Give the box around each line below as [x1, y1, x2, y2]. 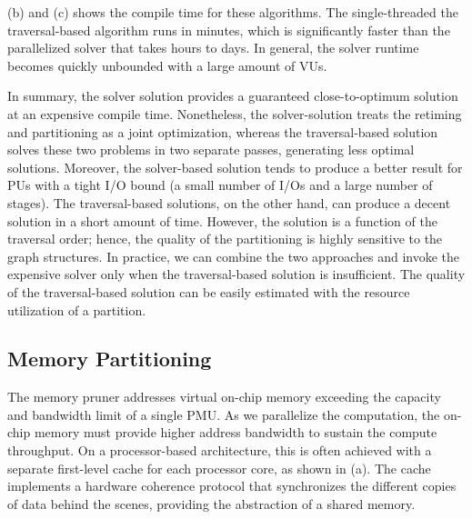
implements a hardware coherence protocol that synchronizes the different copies [7, 476, 457, 495]
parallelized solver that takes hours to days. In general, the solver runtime [7, 38, 419, 57]
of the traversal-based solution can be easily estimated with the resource [7, 282, 410, 301]
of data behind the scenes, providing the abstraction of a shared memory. [7, 494, 416, 513]
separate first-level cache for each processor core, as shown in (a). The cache [7, 458, 431, 477]
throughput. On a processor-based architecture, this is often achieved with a [7, 441, 432, 460]
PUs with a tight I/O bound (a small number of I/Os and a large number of [7, 175, 433, 195]
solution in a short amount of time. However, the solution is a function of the [7, 211, 437, 230]
